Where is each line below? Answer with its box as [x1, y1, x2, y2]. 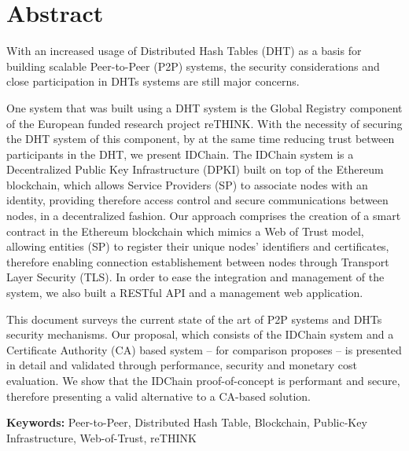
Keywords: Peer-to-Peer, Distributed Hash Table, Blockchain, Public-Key [6, 414, 367, 431]
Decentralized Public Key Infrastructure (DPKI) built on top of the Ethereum [6, 161, 384, 178]
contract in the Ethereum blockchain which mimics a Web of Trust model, [6, 222, 364, 239]
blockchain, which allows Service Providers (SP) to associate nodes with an [6, 176, 368, 192]
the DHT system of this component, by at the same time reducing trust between [6, 130, 395, 147]
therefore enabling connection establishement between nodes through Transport [6, 253, 389, 269]
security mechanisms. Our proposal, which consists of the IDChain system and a [6, 326, 394, 343]
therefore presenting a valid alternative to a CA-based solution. [6, 387, 311, 404]
